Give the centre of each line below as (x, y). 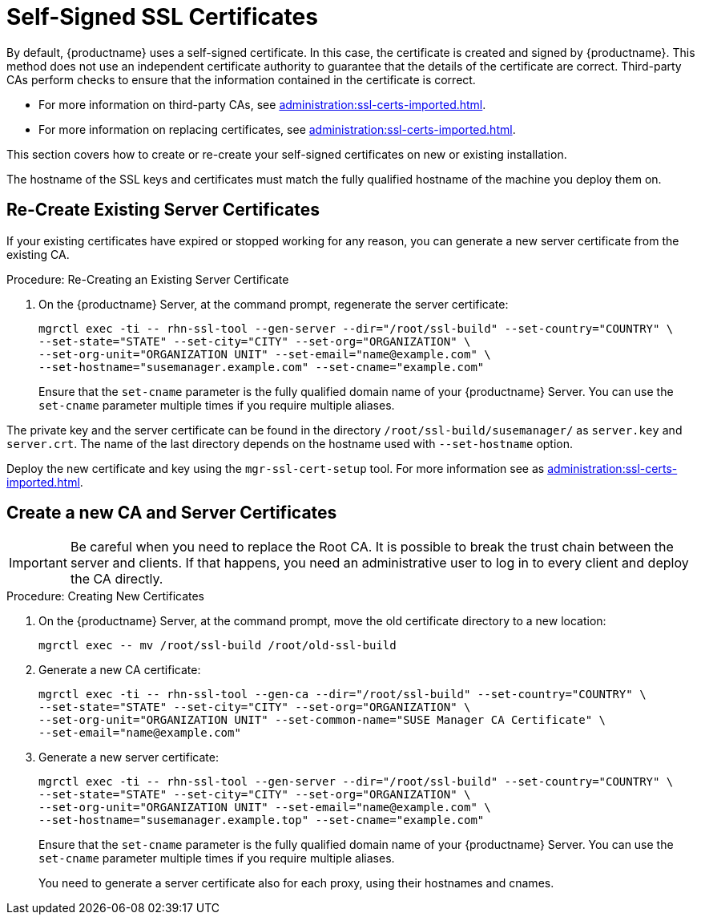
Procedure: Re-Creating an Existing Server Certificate (148, 279)
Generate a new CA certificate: (120, 670)
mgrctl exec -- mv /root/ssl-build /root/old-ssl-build (218, 646)
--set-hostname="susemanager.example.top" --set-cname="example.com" (262, 820)
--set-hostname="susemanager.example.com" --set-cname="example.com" (262, 367)
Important (38, 563)
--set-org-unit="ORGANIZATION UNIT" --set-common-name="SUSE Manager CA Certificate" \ (322, 720)
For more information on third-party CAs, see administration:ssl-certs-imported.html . (262, 104)
